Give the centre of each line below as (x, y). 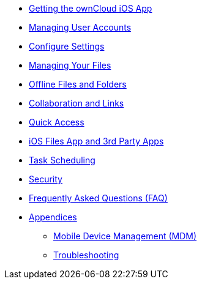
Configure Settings (67, 46)
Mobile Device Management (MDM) (125, 236)
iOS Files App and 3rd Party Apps (96, 141)
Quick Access (57, 122)
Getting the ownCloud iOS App (91, 8)
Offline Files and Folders (78, 84)
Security (46, 179)
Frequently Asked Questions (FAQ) (98, 198)
